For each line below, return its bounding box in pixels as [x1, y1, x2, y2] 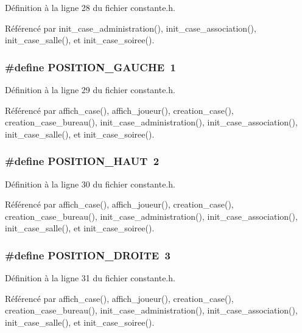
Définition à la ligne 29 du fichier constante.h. [5, 83, 175, 96]
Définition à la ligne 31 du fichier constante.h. [5, 272, 175, 284]
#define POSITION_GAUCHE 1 [5, 59, 176, 74]
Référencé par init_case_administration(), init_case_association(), [5, 21, 256, 34]
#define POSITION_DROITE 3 [5, 247, 170, 262]
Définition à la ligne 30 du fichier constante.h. [5, 177, 175, 190]
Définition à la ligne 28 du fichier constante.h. [5, 1, 175, 13]
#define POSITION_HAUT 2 [5, 153, 160, 169]
